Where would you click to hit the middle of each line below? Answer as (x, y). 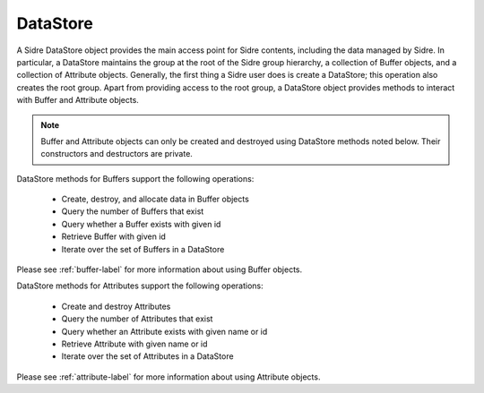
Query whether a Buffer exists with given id (141, 224)
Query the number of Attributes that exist (137, 319)
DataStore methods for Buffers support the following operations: (135, 178)
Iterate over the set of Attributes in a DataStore (147, 356)
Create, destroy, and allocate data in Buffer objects (156, 199)
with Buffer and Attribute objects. (78, 100)
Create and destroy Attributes (116, 306)
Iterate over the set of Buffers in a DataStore (143, 249)
